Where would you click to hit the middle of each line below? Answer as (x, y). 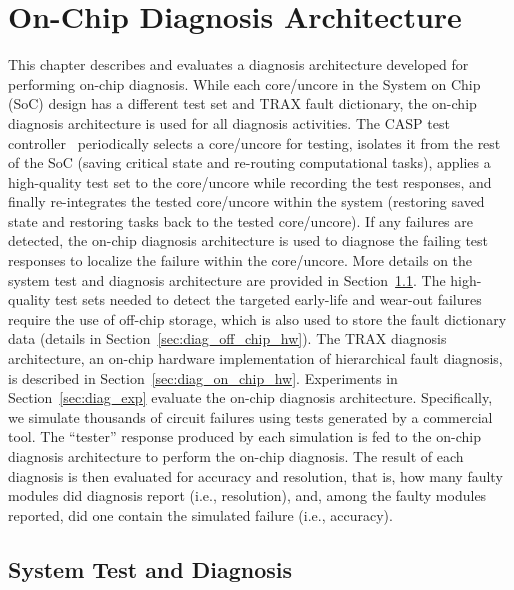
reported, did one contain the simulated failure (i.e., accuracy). (200, 514)
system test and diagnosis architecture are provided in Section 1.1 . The (227, 279)
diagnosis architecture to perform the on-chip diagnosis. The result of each (236, 456)
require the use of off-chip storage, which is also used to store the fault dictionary (257, 318)
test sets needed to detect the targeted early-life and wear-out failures (268, 299)
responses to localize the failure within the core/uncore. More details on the (240, 260)
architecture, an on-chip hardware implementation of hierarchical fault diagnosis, (255, 358)
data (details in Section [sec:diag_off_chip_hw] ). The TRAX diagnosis (227, 338)
